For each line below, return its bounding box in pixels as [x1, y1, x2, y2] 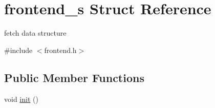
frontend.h [44, 44, 77, 55]
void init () [4, 93, 38, 104]
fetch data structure [4, 28, 67, 38]
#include [4, 44, 33, 55]
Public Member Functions [4, 69, 144, 85]
